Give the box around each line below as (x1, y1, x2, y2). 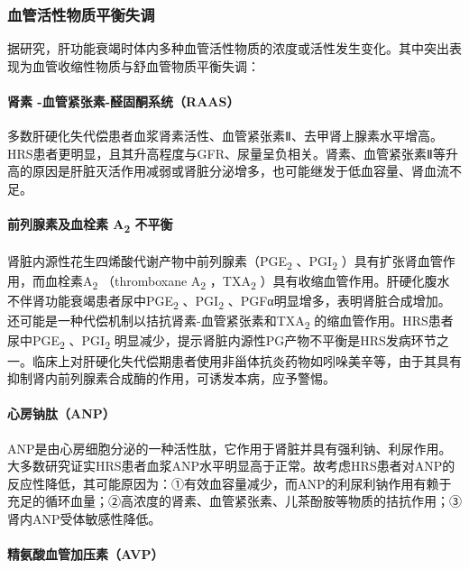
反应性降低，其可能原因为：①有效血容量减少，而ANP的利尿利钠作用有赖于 (7, 473, 452, 492)
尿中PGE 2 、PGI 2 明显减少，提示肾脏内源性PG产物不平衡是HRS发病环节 (7, 331, 437, 353)
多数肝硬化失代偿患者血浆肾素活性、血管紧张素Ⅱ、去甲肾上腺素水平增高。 (7, 126, 443, 145)
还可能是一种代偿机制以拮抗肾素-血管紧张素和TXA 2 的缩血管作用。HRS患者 (7, 311, 454, 333)
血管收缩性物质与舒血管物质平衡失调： (32, 56, 260, 75)
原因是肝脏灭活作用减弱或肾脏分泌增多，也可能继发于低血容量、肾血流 (32, 161, 449, 180)
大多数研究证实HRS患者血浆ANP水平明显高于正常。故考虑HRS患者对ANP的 (7, 456, 455, 475)
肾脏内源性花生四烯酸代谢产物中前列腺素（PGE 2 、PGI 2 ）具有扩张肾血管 (7, 251, 443, 272)
